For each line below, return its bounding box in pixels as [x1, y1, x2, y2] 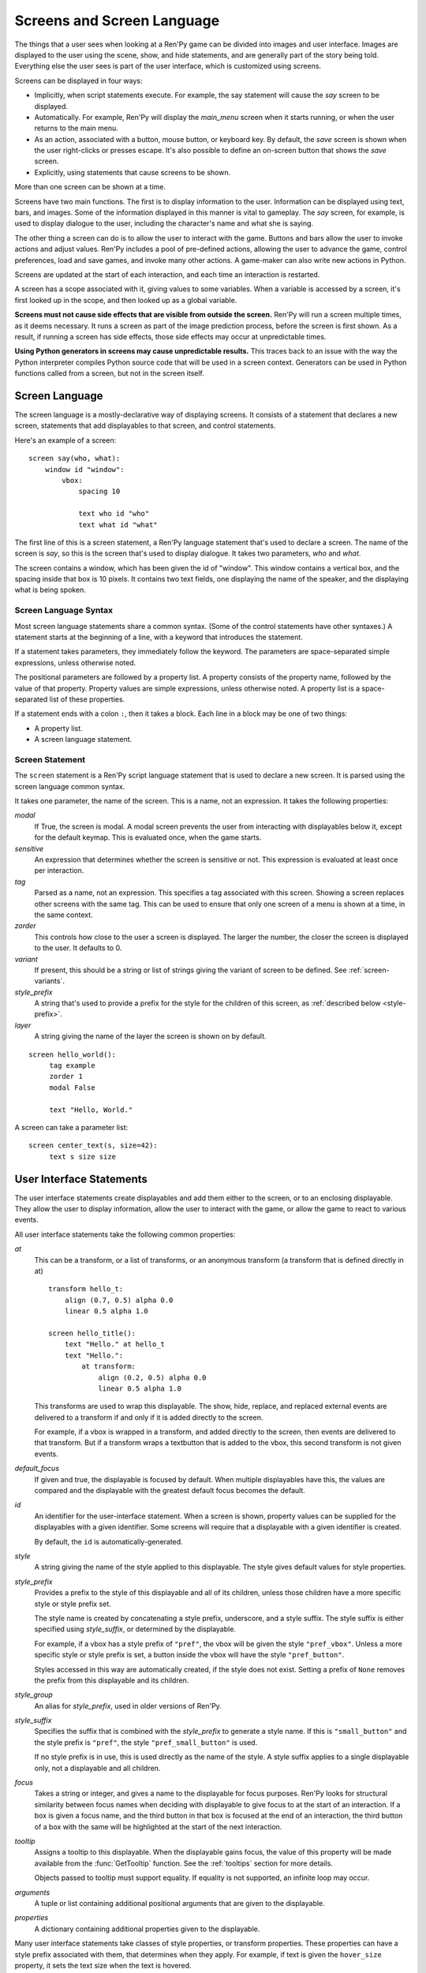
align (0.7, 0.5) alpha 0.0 [64, 1295, 174, 1305]
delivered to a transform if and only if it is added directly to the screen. [34, 1413, 263, 1422]
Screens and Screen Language [14, 12, 220, 29]
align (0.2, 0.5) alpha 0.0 [98, 1373, 207, 1382]
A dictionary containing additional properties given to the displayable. [34, 1924, 260, 1934]
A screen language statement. [34, 735, 133, 744]
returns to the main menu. [34, 123, 118, 133]
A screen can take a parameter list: [14, 1122, 129, 1132]
